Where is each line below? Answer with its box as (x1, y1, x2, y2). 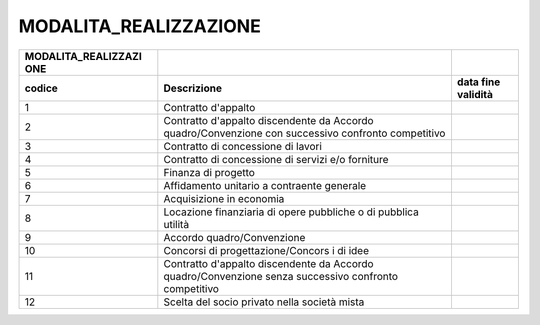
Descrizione (163, 81, 222, 95)
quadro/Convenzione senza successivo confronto (163, 269, 399, 283)
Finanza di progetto (163, 165, 255, 179)
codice (24, 81, 59, 95)
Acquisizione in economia (163, 191, 285, 205)
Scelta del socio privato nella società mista (163, 295, 365, 309)
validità (456, 87, 494, 101)
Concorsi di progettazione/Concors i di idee (163, 243, 370, 257)
